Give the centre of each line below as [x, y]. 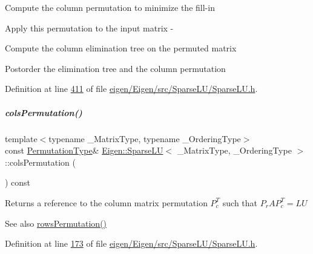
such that [240, 202]
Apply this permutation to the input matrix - [89, 28]
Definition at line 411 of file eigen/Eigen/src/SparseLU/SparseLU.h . [131, 89]
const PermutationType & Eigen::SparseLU [84, 150]
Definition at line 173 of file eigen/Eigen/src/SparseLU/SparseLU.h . [131, 243]
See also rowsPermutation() [56, 223]
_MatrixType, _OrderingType [234, 150]
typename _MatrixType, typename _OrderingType [145, 138]
